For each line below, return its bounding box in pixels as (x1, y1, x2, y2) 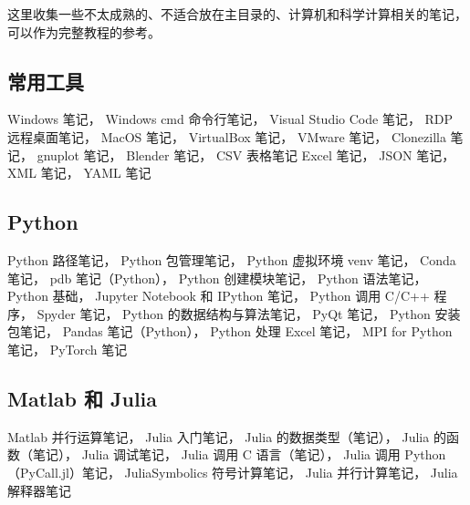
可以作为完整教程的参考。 (7, 22, 161, 41)
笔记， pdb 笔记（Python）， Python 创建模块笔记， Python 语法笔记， (7, 268, 427, 287)
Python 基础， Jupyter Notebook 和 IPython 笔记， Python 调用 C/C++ (7, 286, 430, 305)
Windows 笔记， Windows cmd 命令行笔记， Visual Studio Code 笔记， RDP (7, 109, 454, 129)
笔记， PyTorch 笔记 (7, 339, 128, 358)
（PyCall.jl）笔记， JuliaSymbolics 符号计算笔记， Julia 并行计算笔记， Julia (7, 462, 458, 481)
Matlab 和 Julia (7, 384, 158, 412)
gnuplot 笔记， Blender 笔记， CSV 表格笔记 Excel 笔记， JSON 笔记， (37, 145, 455, 164)
